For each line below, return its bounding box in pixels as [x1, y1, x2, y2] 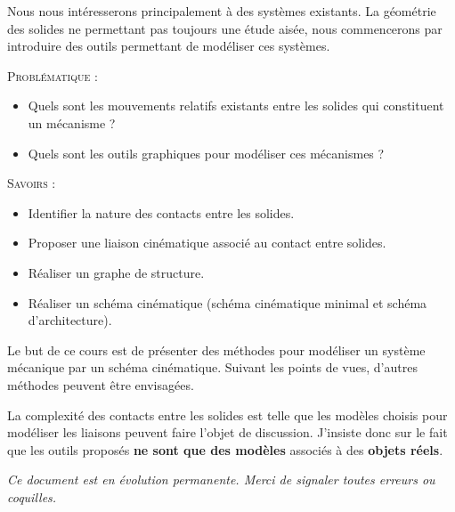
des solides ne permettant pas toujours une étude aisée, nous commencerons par [7, 19, 443, 37]
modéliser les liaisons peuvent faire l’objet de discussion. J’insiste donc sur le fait [7, 423, 448, 442]
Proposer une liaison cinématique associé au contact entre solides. [28, 233, 386, 252]
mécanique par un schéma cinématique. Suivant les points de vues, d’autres [7, 358, 418, 377]
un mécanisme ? [28, 113, 116, 132]
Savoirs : [7, 174, 56, 192]
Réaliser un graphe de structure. [28, 263, 205, 281]
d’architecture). [28, 311, 112, 329]
